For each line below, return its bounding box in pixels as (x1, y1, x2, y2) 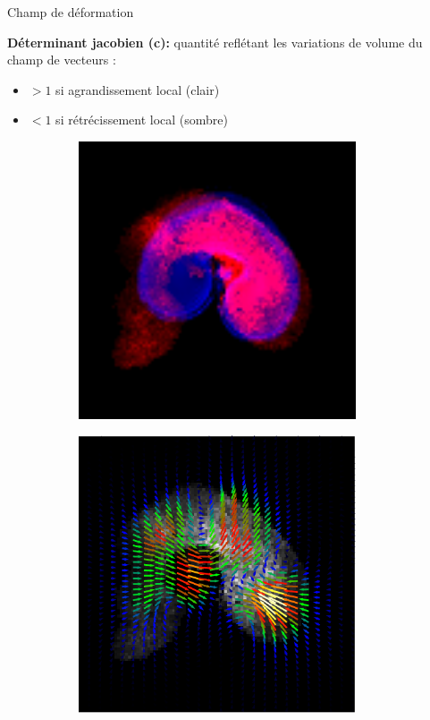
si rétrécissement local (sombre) (55, 110, 228, 129)
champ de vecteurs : (7, 50, 116, 69)
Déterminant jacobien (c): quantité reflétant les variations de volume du (7, 32, 423, 51)
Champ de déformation (7, 3, 134, 21)
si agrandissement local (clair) (55, 80, 220, 99)
